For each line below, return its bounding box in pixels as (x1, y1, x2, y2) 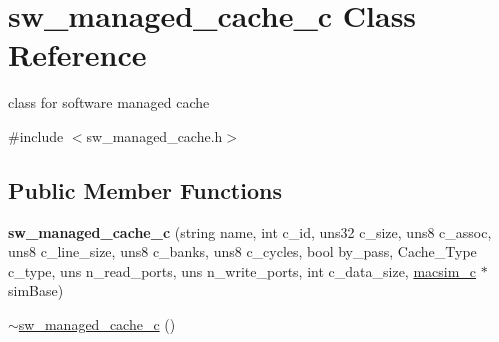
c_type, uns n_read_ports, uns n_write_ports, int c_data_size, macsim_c (8, 260, 477, 281)
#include (8, 125, 64, 146)
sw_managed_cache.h (86, 125, 223, 146)
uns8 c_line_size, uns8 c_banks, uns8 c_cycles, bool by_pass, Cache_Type (8, 241, 477, 262)
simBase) (8, 280, 64, 301)
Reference (8, 34, 147, 75)
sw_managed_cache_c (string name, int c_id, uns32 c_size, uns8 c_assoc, (8, 221, 492, 242)
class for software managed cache (8, 92, 210, 113)
